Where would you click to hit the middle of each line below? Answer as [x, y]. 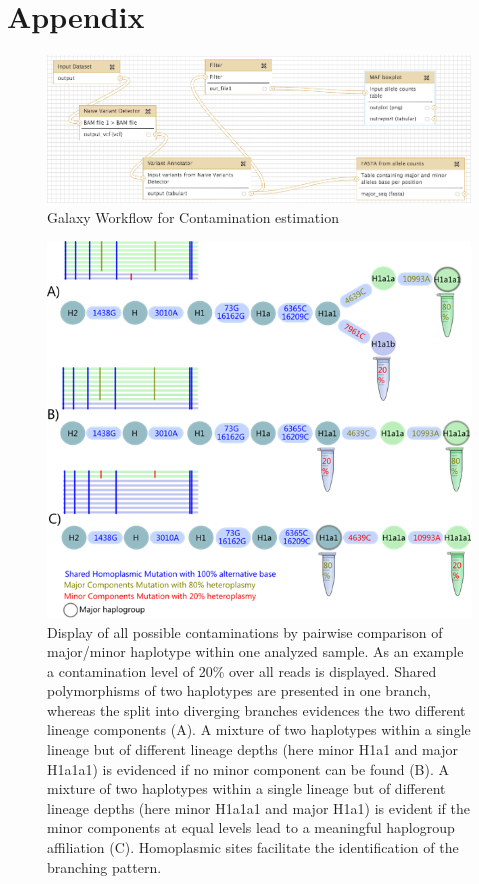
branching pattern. [104, 866]
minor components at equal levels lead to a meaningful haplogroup [251, 827]
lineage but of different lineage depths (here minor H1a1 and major [252, 749]
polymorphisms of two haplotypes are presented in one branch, [239, 690]
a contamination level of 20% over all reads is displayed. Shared [242, 670]
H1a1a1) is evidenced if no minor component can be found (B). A [248, 768]
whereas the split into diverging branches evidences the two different [256, 709]
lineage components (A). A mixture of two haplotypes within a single [259, 729]
